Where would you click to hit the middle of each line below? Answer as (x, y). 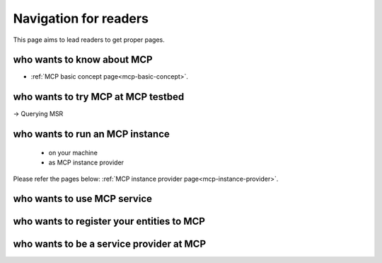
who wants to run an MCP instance (91, 134)
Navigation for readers (81, 18)
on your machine (73, 152)
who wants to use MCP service (82, 199)
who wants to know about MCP (83, 60)
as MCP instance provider (86, 162)
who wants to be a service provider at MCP (110, 244)
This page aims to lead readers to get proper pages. (89, 40)
